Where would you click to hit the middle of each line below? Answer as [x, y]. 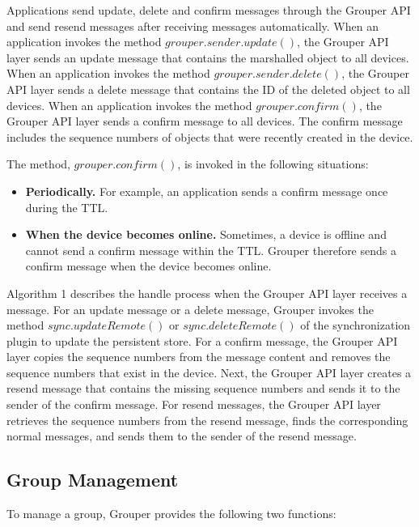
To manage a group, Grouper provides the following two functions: [171, 514]
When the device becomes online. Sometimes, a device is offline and [206, 234]
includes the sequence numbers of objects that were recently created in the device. [210, 136]
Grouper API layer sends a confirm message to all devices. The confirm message [205, 121]
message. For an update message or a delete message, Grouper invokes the [190, 309]
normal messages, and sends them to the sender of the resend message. [182, 436]
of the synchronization [356, 325]
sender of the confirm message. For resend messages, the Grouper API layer [194, 404]
